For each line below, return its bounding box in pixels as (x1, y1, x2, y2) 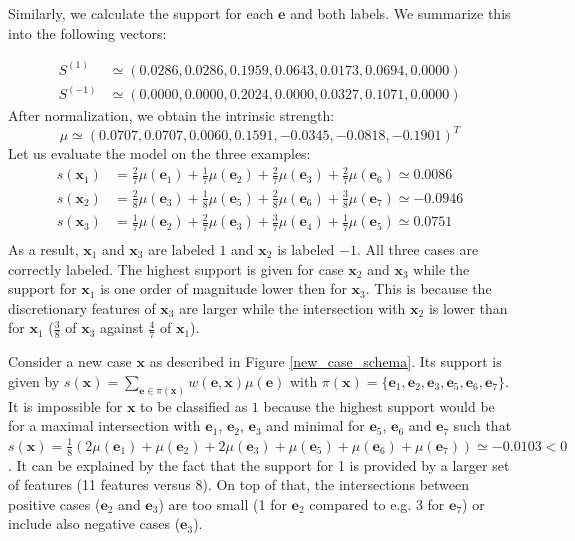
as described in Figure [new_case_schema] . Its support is (149, 351, 502, 372)
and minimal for (266, 415, 365, 436)
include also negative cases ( (8, 513, 181, 534)
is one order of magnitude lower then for (100, 278, 347, 299)
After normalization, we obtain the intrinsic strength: (8, 105, 335, 126)
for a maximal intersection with (8, 415, 201, 436)
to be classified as (140, 395, 248, 416)
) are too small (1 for (158, 493, 287, 514)
